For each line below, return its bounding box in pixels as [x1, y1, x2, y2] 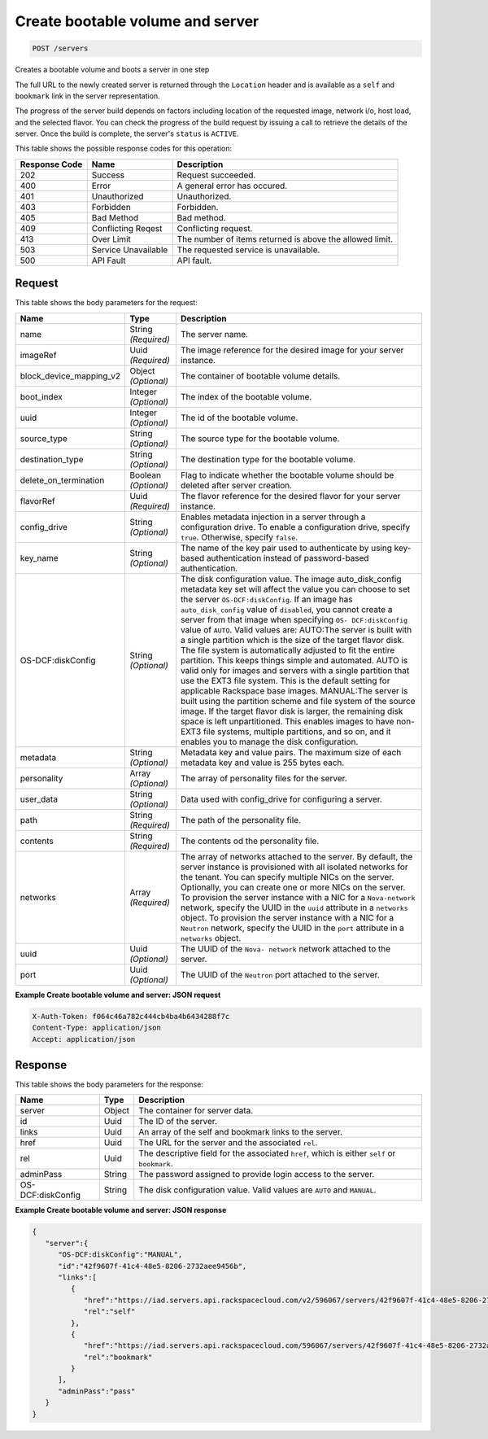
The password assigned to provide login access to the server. [138, 1169, 375, 1180]
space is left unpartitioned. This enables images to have [180, 715, 394, 727]
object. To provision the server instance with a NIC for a [180, 912, 394, 923]
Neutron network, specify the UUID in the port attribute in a [180, 922, 404, 934]
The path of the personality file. [180, 814, 301, 825]
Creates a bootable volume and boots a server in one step [15, 65, 210, 75]
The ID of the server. [138, 1116, 217, 1127]
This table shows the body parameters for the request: [15, 298, 198, 308]
